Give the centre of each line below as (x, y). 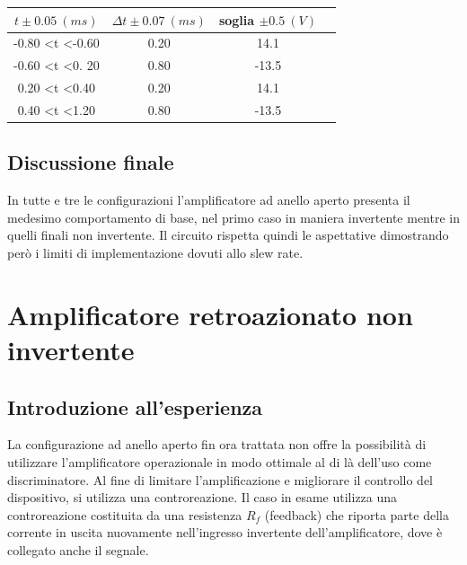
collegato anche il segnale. (78, 549)
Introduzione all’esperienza (135, 406)
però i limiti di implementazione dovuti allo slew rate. (155, 252)
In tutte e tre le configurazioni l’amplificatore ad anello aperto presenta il (209, 200)
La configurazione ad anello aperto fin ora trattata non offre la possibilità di (217, 444)
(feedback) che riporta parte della (357, 514)
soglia (237, 19)
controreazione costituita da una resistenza (125, 514)
